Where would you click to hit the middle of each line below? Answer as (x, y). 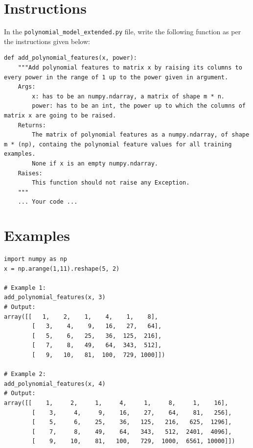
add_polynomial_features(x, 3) (55, 297)
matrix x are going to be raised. (60, 115)
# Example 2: (25, 374)
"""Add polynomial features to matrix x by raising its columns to (130, 67)
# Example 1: (25, 288)
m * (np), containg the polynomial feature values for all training (118, 144)
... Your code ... (48, 202)
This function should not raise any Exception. (111, 183)
